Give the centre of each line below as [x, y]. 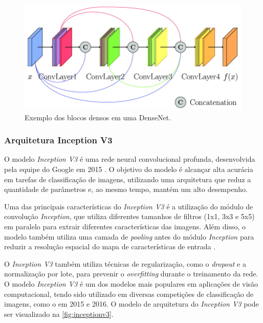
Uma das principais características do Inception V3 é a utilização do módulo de [129, 206]
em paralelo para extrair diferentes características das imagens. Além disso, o [125, 226]
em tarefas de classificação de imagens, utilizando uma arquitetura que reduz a [128, 179]
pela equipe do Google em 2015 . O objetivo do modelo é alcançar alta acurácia [129, 169]
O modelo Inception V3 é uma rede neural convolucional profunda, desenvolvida [130, 159]
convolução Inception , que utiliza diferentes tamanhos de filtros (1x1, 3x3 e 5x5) [129, 216]
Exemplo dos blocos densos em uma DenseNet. [98, 117]
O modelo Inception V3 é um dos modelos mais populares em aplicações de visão [131, 283]
